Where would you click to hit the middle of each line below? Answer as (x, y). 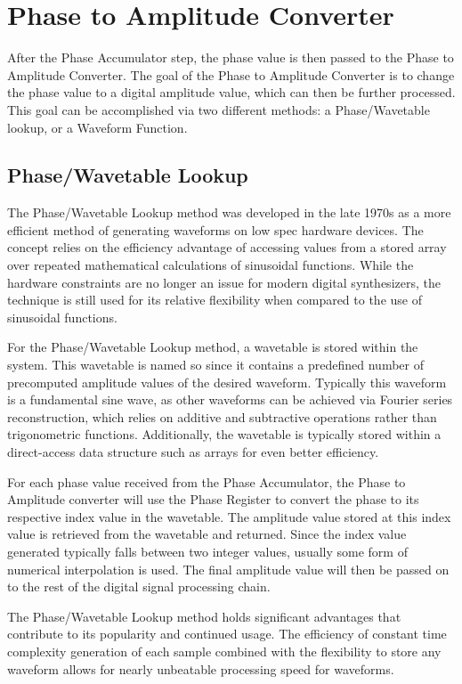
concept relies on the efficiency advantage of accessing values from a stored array (227, 247)
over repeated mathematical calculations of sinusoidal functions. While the (211, 265)
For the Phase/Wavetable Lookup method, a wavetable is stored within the (213, 347)
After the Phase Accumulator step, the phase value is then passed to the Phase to (231, 57)
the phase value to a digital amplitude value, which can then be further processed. (231, 92)
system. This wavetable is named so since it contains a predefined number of (216, 365)
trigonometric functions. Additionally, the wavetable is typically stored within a (224, 434)
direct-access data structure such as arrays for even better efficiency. (193, 452)
